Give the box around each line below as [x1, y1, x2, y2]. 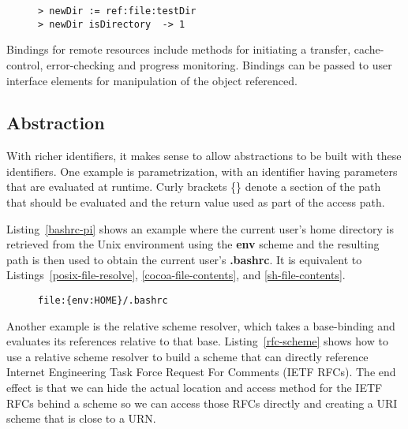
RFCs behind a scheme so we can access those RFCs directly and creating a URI [6, 394, 398, 411]
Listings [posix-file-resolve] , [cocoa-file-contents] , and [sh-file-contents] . [6, 267, 346, 283]
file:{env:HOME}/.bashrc [38, 295, 168, 307]
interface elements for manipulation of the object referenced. [6, 72, 298, 88]
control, [6, 56, 43, 73]
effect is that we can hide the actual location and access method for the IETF [6, 379, 383, 396]
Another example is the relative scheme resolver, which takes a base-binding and [6, 317, 395, 334]
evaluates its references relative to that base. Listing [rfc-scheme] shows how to [6, 333, 388, 349]
